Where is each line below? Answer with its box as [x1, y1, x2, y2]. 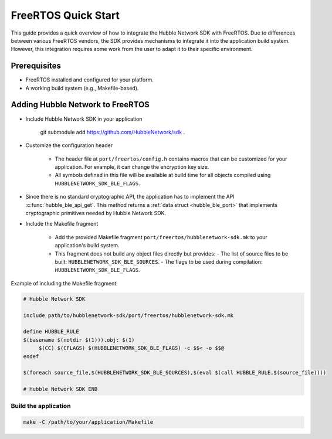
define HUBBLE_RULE [23, 328, 79, 335]
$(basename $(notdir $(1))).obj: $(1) [23, 336, 135, 343]
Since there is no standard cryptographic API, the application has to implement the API [25, 193, 235, 200]
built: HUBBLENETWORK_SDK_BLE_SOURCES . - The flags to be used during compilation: [55, 258, 263, 265]
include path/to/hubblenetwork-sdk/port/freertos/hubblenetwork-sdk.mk [23, 312, 234, 319]
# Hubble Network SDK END [23, 386, 98, 393]
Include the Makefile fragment [25, 220, 99, 227]
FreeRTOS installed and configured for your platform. [25, 76, 154, 83]
